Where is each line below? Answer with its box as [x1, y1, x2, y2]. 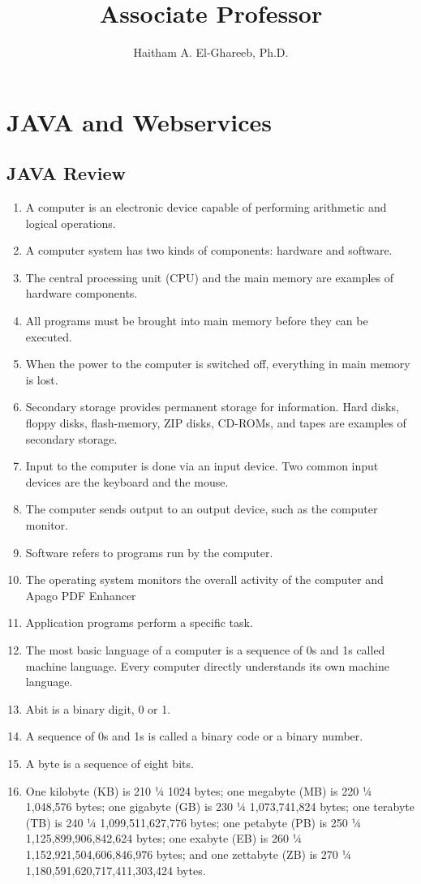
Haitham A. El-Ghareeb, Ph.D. [133, 44, 289, 61]
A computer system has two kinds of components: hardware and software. [25, 242, 393, 259]
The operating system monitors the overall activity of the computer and [25, 571, 384, 588]
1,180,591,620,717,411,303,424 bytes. [25, 861, 206, 878]
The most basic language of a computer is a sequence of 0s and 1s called [25, 641, 385, 658]
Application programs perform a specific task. [25, 614, 253, 631]
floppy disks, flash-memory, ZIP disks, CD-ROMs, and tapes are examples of [25, 414, 406, 431]
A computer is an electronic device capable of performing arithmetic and [25, 199, 387, 216]
